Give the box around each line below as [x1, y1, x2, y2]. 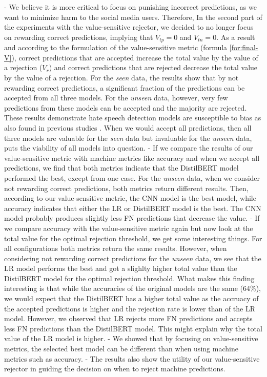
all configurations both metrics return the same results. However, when [4, 243, 227, 254]
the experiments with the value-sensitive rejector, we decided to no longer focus [4, 22, 254, 32]
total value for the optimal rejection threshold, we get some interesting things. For [4, 233, 262, 243]
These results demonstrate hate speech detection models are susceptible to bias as [4, 112, 261, 123]
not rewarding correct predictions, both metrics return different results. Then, [4, 182, 249, 193]
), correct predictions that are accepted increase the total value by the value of [11, 52, 258, 62]
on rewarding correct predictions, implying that [4, 31, 153, 42]
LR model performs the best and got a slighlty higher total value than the [4, 263, 237, 274]
